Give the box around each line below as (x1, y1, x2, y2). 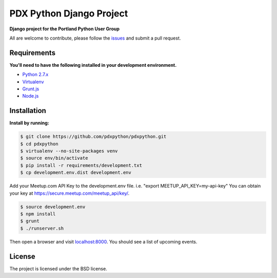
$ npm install (20, 211, 56, 217)
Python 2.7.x (22, 71, 49, 78)
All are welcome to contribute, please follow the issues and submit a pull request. (9, 35, 181, 41)
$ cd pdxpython (20, 141, 58, 146)
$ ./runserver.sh (20, 225, 64, 231)
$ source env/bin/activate (20, 155, 88, 161)
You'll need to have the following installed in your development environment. (9, 62, 177, 68)
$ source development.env (20, 203, 86, 210)
